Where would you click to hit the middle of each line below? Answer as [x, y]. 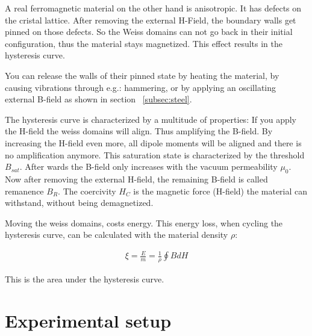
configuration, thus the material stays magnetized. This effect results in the [144, 43]
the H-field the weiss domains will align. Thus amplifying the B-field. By [139, 131]
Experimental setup [88, 321]
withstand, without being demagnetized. [79, 203]
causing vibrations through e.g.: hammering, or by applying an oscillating [141, 87]
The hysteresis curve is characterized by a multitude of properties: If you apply [151, 119]
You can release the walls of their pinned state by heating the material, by [142, 75]
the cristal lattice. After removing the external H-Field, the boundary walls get [151, 20]
